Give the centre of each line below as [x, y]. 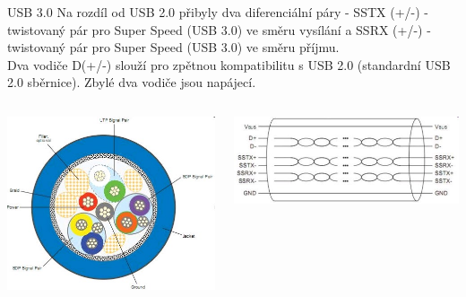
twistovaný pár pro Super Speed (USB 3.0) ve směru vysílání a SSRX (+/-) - [219, 29]
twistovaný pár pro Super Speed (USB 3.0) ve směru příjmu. [173, 47]
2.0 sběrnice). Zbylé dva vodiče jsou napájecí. [132, 82]
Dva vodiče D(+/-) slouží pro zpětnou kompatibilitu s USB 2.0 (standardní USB [229, 64]
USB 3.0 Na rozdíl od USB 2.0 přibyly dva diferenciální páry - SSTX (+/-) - [218, 12]
